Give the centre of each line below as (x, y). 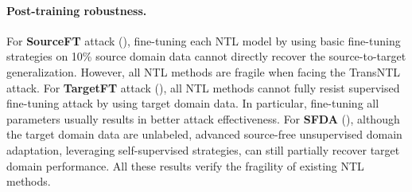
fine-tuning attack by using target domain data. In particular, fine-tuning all (193, 103)
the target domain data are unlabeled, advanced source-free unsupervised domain (204, 134)
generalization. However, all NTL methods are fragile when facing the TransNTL (203, 71)
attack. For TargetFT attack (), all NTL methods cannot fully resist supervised (203, 87)
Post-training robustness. (77, 10)
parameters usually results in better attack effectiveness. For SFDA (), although (203, 118)
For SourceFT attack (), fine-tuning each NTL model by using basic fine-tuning (204, 40)
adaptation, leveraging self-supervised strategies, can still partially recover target (203, 149)
